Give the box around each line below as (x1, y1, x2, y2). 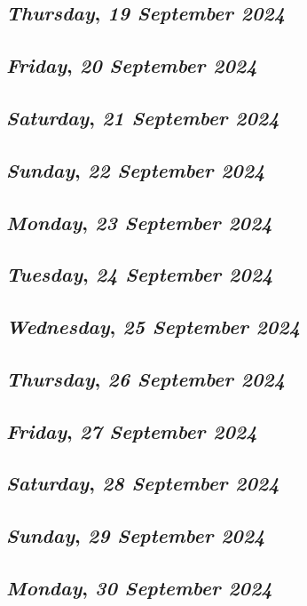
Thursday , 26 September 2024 (6, 364, 286, 392)
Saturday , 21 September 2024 (6, 103, 279, 131)
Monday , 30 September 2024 (6, 573, 272, 601)
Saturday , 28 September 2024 (6, 469, 279, 497)
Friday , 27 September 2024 (6, 417, 257, 444)
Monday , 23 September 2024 (6, 208, 272, 235)
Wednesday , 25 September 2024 (6, 313, 301, 340)
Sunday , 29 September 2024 (6, 522, 265, 549)
